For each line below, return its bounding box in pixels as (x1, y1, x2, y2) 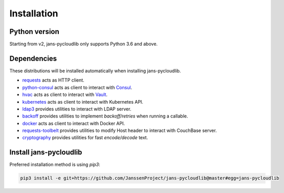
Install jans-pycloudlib (9, 148, 82, 157)
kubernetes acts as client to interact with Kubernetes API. (22, 99, 143, 105)
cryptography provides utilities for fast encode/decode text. (22, 134, 148, 141)
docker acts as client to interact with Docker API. (22, 120, 125, 126)
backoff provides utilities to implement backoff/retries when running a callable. (22, 113, 188, 119)
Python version (9, 27, 60, 36)
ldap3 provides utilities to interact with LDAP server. (22, 106, 132, 112)
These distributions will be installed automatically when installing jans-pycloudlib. (9, 67, 181, 74)
